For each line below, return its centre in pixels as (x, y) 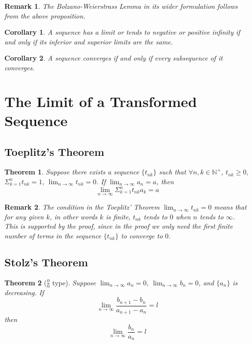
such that (172, 172)
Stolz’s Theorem (46, 262)
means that (230, 207)
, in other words (74, 216)
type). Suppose (74, 282)
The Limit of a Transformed (101, 101)
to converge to (142, 236)
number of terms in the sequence (53, 236)
